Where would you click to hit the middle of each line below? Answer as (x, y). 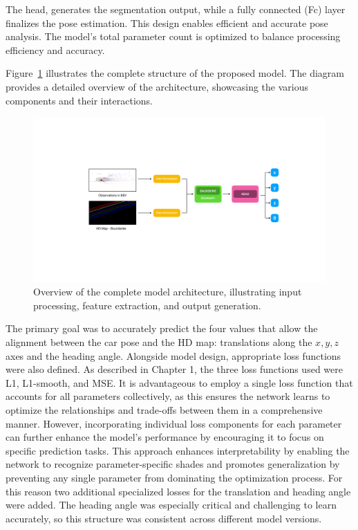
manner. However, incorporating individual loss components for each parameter (174, 423)
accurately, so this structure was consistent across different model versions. (164, 518)
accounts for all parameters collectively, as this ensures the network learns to (168, 396)
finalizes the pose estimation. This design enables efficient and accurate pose (167, 22)
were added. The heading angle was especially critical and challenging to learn (171, 505)
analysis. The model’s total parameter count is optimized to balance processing (173, 36)
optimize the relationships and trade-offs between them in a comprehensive (164, 410)
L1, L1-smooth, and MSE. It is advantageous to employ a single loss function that (179, 382)
